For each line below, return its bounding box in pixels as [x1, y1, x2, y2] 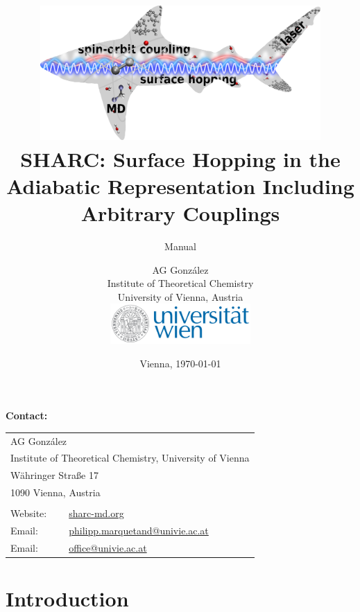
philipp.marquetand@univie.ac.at [69, 523, 209, 538]
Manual [164, 239, 196, 253]
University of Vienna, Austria [117, 289, 243, 304]
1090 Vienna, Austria [10, 485, 101, 500]
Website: [10, 506, 47, 521]
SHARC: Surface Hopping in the [20, 144, 341, 173]
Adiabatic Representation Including [6, 171, 354, 200]
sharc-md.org [69, 506, 124, 521]
